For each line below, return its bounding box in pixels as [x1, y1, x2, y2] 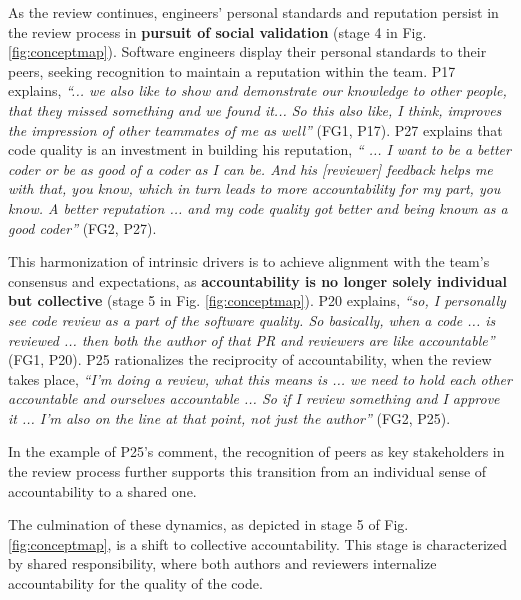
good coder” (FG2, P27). [8, 217, 157, 238]
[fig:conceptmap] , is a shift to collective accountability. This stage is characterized [8, 533, 507, 554]
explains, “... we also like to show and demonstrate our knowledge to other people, [8, 80, 507, 101]
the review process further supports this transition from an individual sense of [8, 461, 487, 482]
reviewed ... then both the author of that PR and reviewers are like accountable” [8, 329, 495, 350]
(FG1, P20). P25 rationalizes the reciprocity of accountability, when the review [8, 349, 492, 370]
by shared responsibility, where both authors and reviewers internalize [8, 553, 437, 574]
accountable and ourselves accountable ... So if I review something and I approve [8, 388, 500, 409]
